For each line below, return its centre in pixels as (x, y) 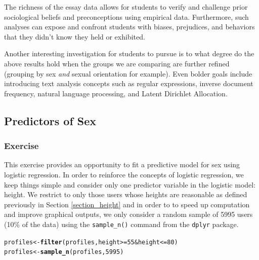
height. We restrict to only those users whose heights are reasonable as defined (126, 194)
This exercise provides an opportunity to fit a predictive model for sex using (122, 164)
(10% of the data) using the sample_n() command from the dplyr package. (121, 224)
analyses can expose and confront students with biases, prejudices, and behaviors (129, 27)
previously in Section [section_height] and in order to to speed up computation (127, 204)
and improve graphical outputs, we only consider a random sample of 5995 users (128, 214)
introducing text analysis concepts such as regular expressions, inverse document (129, 83)
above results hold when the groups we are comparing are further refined (117, 63)
